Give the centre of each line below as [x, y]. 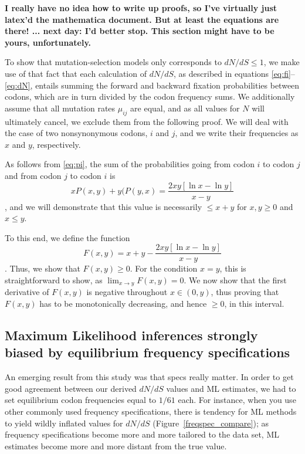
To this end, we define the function [67, 237]
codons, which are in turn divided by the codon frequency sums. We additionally [150, 96]
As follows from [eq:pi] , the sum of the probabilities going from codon [130, 164]
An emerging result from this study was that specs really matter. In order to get [149, 377]
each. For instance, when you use [237, 400]
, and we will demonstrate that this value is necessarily [104, 206]
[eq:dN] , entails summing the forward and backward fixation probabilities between [152, 85]
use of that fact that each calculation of [76, 73]
